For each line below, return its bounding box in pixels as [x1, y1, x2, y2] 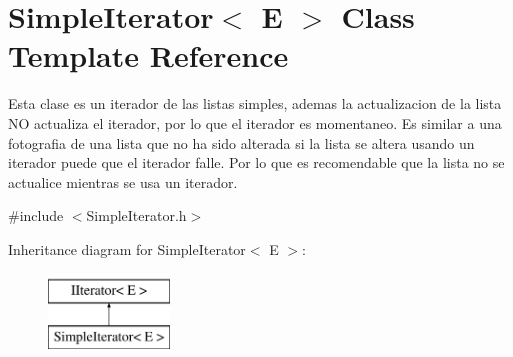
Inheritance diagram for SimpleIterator [8, 238, 246, 259]
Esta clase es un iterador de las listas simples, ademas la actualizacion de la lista [8, 93, 502, 114]
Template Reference [8, 35, 289, 76]
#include [8, 205, 64, 226]
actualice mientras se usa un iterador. [8, 171, 238, 192]
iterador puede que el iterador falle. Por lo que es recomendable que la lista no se [8, 152, 505, 173]
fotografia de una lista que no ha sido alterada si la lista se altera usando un [8, 132, 475, 153]
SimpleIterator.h [86, 205, 187, 226]
